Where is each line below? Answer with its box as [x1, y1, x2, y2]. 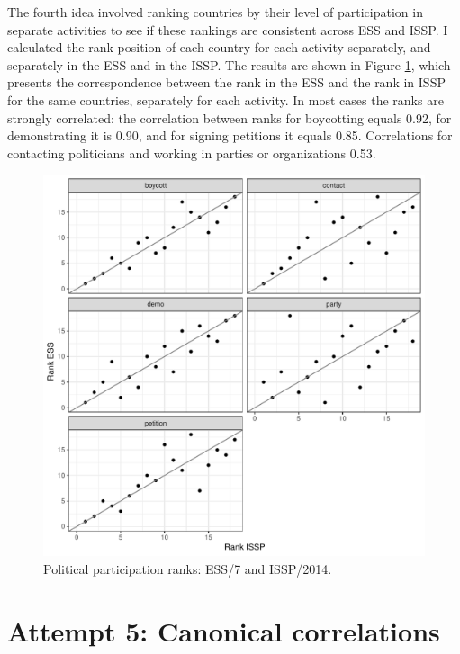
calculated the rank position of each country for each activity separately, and [7, 38, 431, 57]
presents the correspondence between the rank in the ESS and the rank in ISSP [7, 73, 446, 92]
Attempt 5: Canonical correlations [7, 612, 440, 649]
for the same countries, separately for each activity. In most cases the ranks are [7, 90, 444, 109]
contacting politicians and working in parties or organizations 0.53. [7, 143, 376, 162]
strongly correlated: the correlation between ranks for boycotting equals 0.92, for [7, 108, 452, 127]
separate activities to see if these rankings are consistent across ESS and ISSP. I [7, 20, 448, 39]
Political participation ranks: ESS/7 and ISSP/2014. [43, 559, 332, 578]
